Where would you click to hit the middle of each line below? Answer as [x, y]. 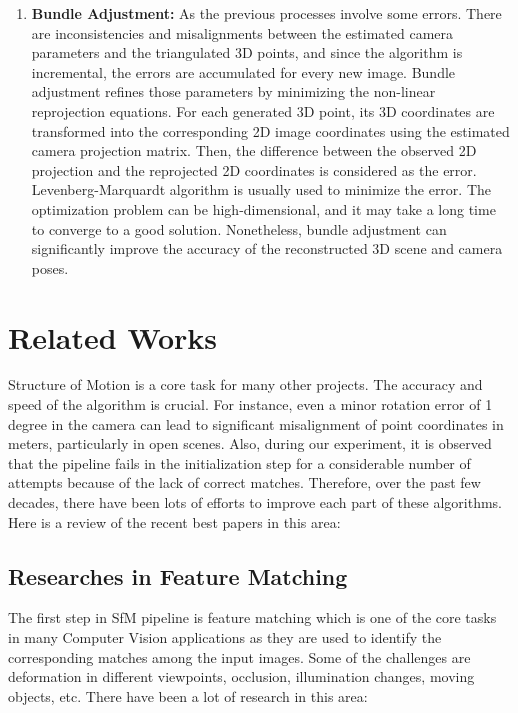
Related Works [113, 336]
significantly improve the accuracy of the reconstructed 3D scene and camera [267, 248]
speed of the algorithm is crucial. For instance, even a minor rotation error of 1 [250, 404]
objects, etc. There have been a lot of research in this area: [188, 695]
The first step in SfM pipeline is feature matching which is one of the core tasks [252, 617]
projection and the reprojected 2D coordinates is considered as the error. [254, 169]
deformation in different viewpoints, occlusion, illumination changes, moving [241, 676]
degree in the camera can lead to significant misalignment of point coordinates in [256, 423]
